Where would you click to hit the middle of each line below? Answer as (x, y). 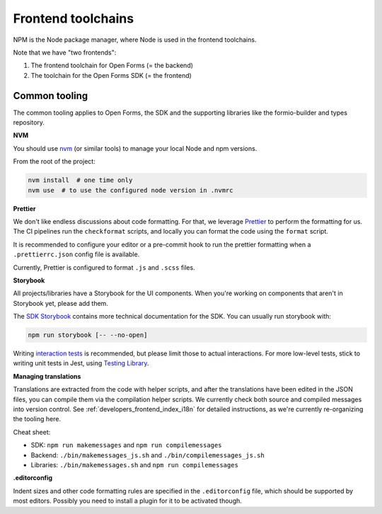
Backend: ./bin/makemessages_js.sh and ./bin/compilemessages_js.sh (147, 455)
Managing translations (47, 376)
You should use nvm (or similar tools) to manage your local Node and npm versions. (135, 148)
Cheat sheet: (32, 432)
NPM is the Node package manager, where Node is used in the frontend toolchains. (135, 40)
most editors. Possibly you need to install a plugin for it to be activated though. (127, 501)
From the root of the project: (54, 161)
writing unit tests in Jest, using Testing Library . (81, 363)
